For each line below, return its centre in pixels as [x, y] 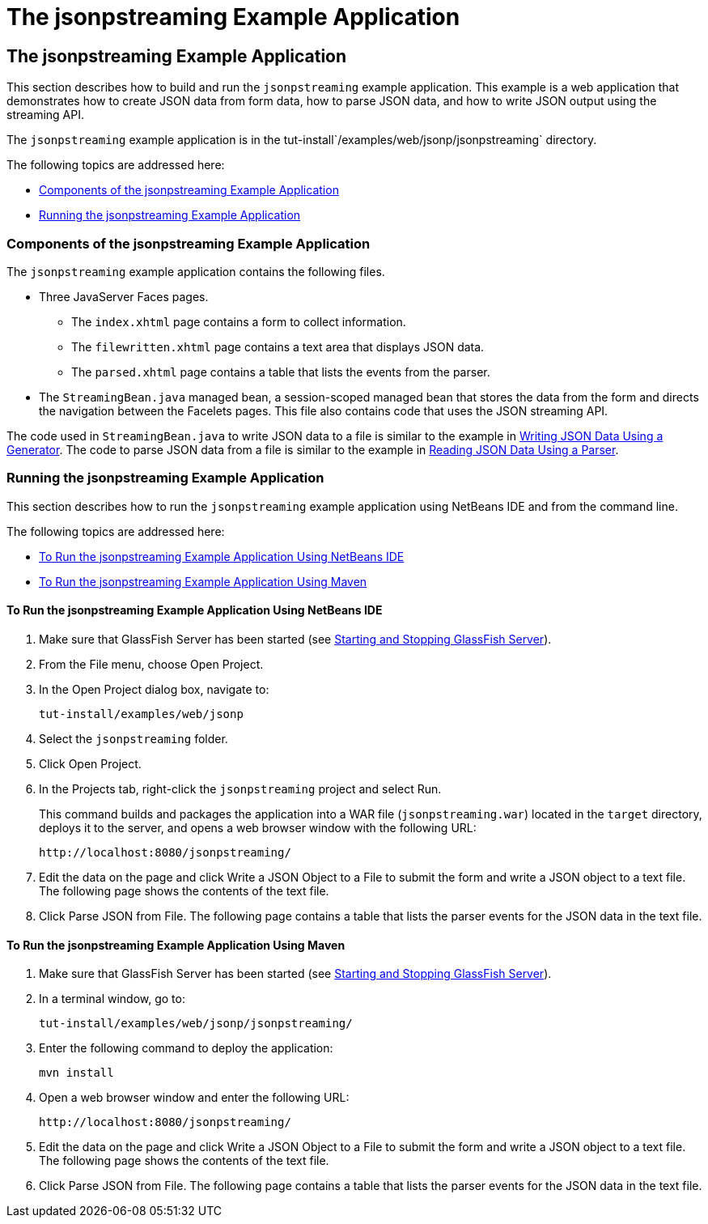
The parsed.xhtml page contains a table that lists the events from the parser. [281, 372]
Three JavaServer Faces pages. [124, 296]
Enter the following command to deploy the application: [186, 1048]
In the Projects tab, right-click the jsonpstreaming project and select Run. [240, 788]
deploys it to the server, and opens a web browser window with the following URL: [258, 827]
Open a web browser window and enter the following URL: [194, 1098]
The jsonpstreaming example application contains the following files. [196, 271]
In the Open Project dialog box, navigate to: [154, 689]
